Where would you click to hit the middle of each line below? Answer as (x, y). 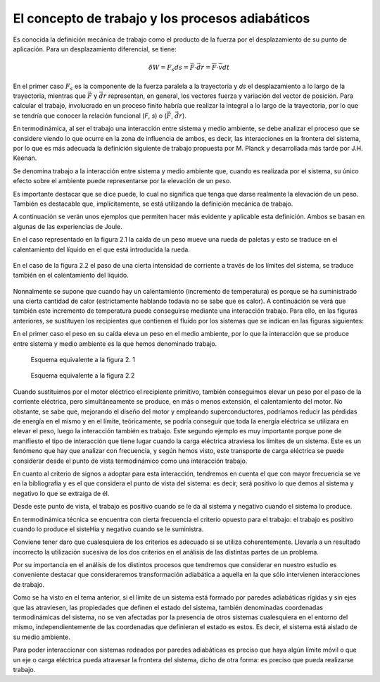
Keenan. (25, 158)
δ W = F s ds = (169, 68)
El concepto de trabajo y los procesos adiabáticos (161, 18)
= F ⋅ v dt (217, 68)
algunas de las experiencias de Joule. (68, 226)
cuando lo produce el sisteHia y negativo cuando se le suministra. (108, 529)
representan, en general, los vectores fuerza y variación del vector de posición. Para (230, 96)
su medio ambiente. (42, 637)
